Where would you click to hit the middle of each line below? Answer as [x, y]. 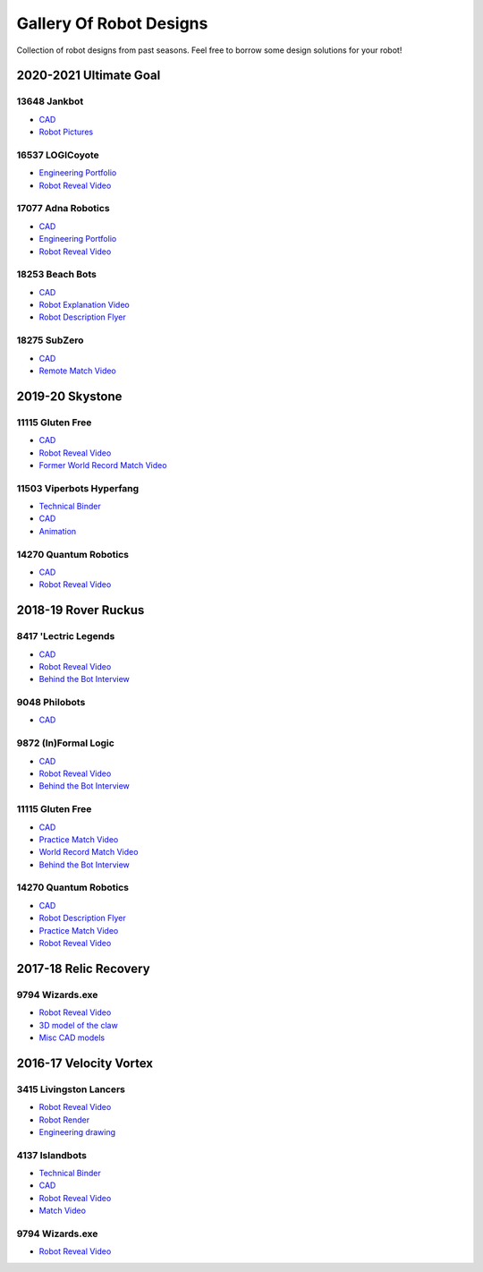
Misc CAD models [72, 1037]
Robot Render [64, 1120]
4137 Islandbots [52, 1155]
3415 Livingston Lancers [71, 1089]
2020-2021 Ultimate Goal [89, 76]
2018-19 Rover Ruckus [80, 610]
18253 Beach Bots [57, 275]
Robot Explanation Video [84, 305]
